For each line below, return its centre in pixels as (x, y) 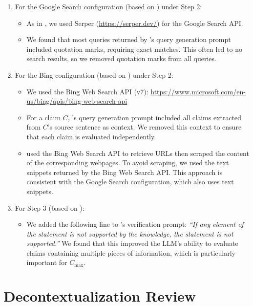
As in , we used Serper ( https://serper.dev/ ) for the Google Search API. (135, 23)
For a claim (44, 117)
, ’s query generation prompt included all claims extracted (155, 117)
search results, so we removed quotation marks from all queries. (121, 58)
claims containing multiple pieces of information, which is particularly (131, 252)
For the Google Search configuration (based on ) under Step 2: (108, 6)
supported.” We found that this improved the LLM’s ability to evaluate (132, 243)
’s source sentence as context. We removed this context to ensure (145, 127)
